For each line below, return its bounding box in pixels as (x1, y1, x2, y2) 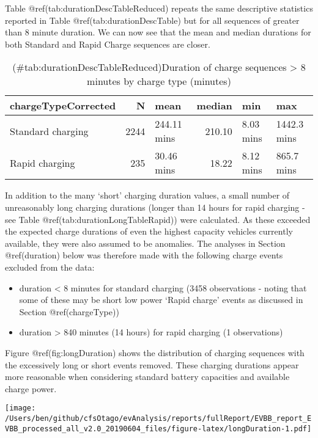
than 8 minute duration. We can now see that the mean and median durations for (5, 26, 311, 38)
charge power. (5, 382, 57, 395)
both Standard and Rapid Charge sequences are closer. (5, 37, 210, 50)
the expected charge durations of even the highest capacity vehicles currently (5, 225, 293, 238)
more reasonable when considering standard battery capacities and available (5, 370, 290, 383)
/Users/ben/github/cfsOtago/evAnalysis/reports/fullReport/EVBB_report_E (5, 414, 312, 423)
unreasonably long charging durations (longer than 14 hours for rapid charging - (5, 200, 305, 213)
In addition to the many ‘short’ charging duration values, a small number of (5, 189, 290, 202)
